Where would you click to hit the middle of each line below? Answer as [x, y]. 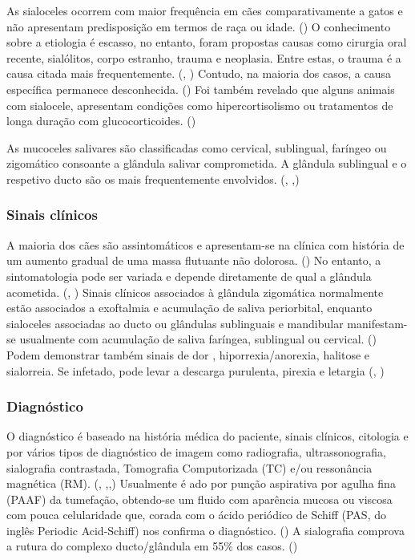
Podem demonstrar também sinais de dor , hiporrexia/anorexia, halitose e [188, 354]
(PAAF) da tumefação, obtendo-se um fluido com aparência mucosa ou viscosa [199, 499]
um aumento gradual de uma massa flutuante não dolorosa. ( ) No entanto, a [194, 260]
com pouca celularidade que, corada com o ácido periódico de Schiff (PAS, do [196, 515]
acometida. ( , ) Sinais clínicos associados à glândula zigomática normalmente [195, 292]
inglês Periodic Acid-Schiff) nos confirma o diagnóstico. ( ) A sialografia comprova [205, 530]
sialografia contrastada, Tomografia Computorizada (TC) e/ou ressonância [189, 467]
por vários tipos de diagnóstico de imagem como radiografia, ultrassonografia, [196, 451]
